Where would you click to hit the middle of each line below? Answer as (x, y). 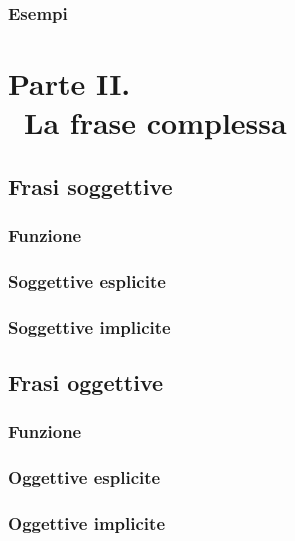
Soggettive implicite (89, 326)
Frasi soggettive (90, 185)
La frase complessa (155, 122)
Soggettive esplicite (87, 280)
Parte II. (69, 83)
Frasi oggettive (86, 382)
